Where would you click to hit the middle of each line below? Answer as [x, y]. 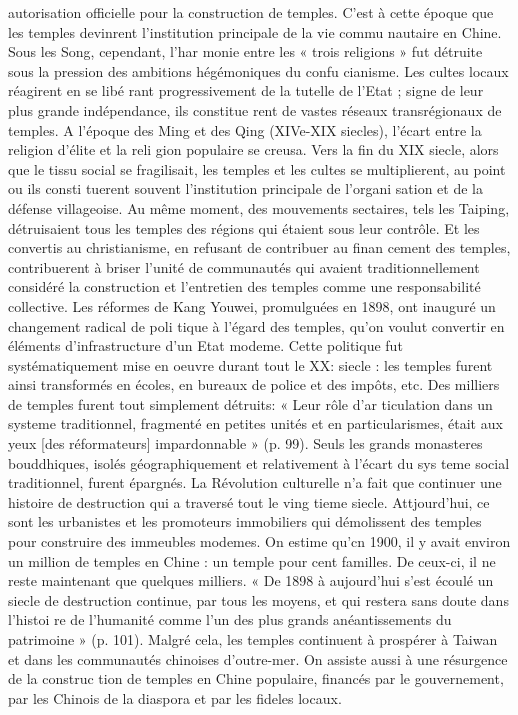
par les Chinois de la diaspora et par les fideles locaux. [175, 697]
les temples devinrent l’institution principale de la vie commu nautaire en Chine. [255, 31]
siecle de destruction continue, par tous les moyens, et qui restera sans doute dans [258, 599]
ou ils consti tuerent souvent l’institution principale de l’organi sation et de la [245, 188]
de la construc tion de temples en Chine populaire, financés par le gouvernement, [256, 678]
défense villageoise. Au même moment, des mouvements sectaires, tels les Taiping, [259, 207]
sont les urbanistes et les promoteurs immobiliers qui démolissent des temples [245, 521]
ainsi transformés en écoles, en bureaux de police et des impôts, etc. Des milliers [254, 384]
